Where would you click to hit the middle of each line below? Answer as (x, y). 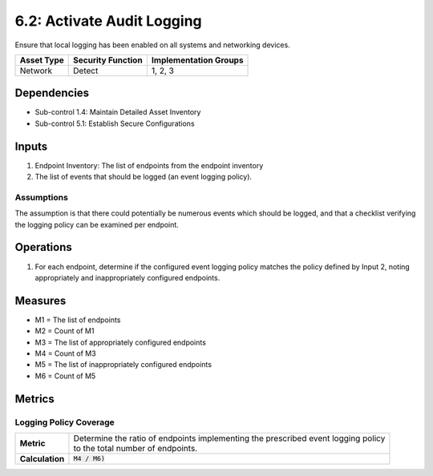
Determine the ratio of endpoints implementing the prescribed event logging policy (229, 438)
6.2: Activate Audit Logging (108, 21)
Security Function (108, 60)
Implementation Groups (197, 60)
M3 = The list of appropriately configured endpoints (120, 342)
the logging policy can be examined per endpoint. (97, 224)
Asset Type (42, 60)
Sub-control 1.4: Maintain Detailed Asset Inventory (118, 112)
